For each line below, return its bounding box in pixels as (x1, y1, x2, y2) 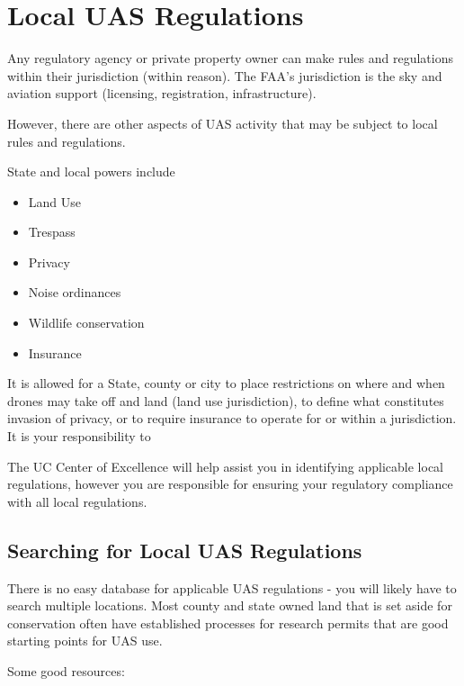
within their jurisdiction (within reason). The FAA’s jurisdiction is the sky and (7, 66, 442, 85)
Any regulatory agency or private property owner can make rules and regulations (7, 49, 453, 68)
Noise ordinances (28, 283, 121, 302)
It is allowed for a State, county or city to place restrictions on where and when (7, 374, 445, 393)
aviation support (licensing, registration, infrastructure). (7, 84, 317, 103)
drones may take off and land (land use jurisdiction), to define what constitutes (7, 391, 444, 410)
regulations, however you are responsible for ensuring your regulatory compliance (7, 474, 453, 493)
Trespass (28, 222, 76, 241)
